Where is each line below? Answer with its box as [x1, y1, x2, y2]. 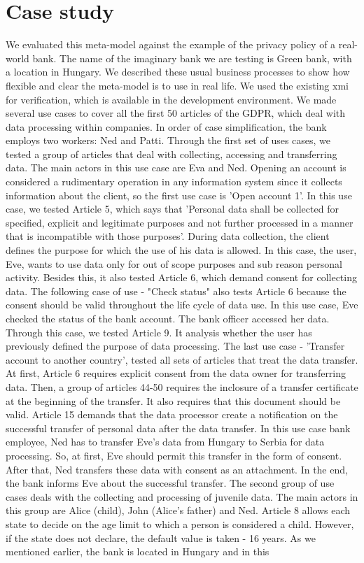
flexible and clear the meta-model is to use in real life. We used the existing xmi [6, 78, 349, 92]
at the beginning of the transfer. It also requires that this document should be [6, 393, 341, 408]
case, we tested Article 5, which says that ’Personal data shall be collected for [6, 201, 339, 216]
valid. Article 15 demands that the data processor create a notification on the [6, 407, 338, 422]
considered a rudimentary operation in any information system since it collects [6, 174, 342, 189]
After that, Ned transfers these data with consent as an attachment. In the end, [6, 462, 348, 476]
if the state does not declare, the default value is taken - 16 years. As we [6, 530, 316, 545]
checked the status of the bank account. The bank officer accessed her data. [6, 311, 330, 325]
